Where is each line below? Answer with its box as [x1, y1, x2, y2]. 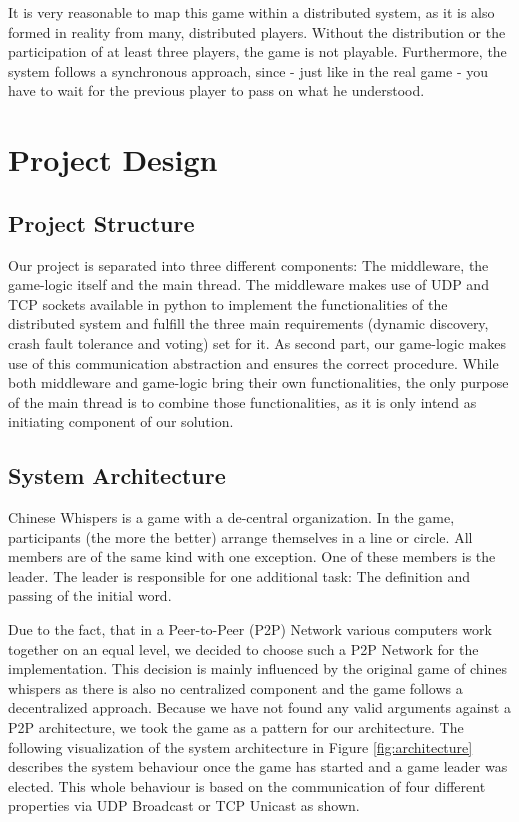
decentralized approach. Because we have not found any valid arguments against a [8, 697, 511, 718]
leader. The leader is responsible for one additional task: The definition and [8, 565, 471, 586]
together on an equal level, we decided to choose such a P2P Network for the [8, 638, 479, 659]
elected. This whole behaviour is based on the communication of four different [8, 775, 486, 796]
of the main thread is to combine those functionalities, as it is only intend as [8, 391, 477, 412]
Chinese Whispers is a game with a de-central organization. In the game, [8, 507, 455, 528]
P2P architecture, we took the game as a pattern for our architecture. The [8, 717, 464, 738]
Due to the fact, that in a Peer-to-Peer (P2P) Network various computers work [8, 619, 492, 640]
